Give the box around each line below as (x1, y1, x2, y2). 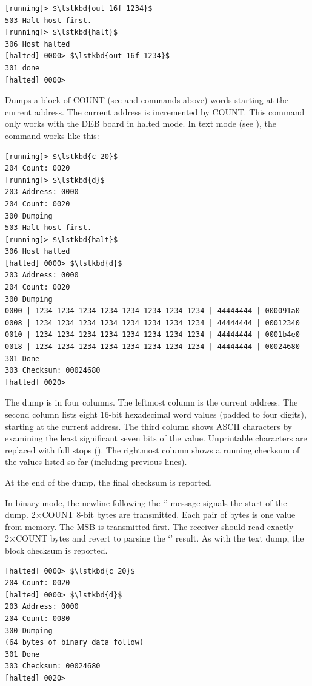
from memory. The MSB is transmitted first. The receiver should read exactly (5, 520, 294, 532)
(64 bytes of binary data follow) (5, 638, 144, 647)
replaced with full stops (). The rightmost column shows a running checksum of (5, 443, 300, 456)
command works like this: (5, 129, 99, 141)
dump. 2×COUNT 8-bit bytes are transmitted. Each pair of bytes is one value (5, 508, 296, 521)
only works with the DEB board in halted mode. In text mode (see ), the (5, 117, 277, 130)
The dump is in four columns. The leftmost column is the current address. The (5, 396, 298, 409)
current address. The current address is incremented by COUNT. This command (5, 105, 305, 118)
